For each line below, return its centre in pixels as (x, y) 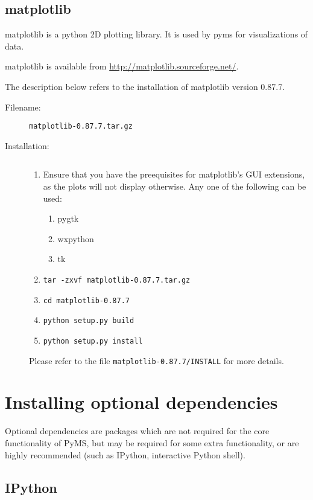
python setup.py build (89, 321)
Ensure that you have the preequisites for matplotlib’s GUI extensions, (174, 174)
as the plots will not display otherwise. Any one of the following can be (175, 186)
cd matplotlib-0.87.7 (86, 300)
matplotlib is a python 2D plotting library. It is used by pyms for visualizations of (156, 34)
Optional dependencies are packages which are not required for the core (137, 431)
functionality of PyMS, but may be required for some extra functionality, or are (152, 442)
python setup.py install (93, 341)
